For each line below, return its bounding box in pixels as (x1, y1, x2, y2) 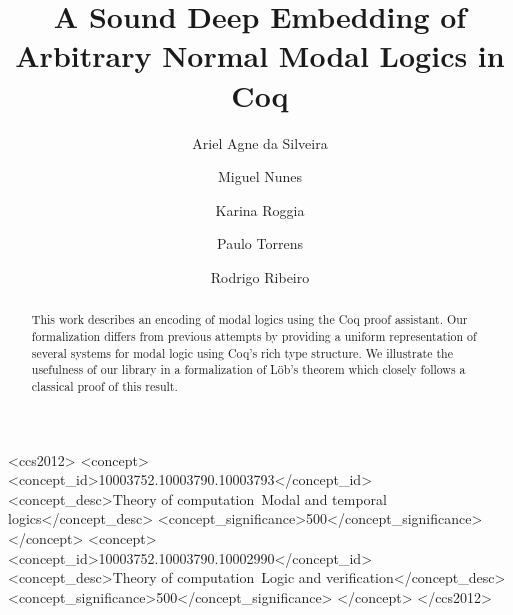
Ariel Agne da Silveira (192, 132, 328, 153)
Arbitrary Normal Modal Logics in (15, 35, 505, 76)
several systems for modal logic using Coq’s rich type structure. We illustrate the (31, 344, 453, 361)
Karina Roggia (215, 199, 305, 220)
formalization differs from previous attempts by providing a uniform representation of (31, 327, 477, 344)
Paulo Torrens (217, 233, 303, 254)
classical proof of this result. (31, 377, 178, 394)
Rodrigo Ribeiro (210, 266, 310, 287)
